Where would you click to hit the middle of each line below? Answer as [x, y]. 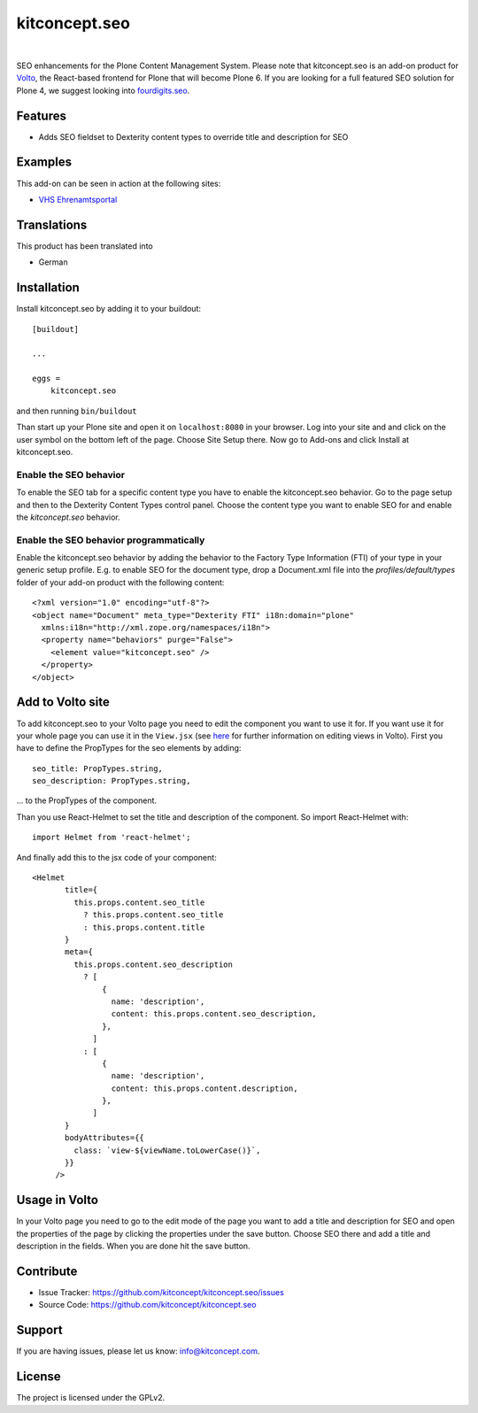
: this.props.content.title [144, 927]
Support [39, 1330]
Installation [48, 288]
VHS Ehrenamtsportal [78, 199]
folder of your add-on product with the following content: [120, 582]
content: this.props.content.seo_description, [214, 1014]
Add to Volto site [63, 703]
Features [41, 116]
